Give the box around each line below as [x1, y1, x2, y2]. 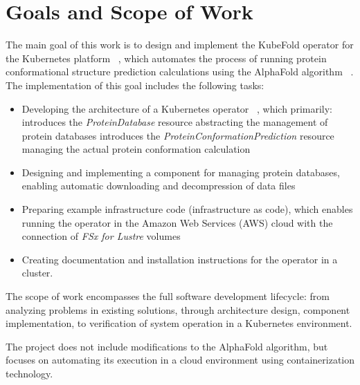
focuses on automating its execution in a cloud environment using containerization [6, 353, 355, 367]
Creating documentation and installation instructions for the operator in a [21, 252, 338, 266]
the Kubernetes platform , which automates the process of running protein [6, 50, 327, 65]
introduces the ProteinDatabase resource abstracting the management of [21, 115, 328, 129]
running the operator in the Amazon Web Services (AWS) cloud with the [21, 215, 333, 229]
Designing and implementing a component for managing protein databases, [21, 165, 340, 179]
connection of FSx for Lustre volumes [21, 229, 181, 243]
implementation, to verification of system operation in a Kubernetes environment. [6, 316, 352, 330]
